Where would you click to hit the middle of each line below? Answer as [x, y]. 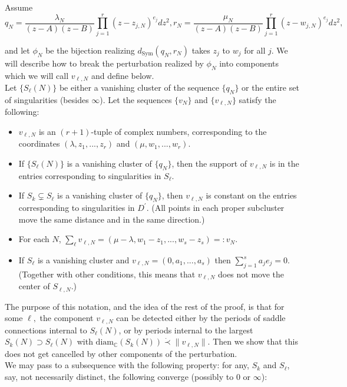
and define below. [123, 75]
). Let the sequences [136, 99]
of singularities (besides [47, 99]
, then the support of [209, 163]
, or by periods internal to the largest [186, 330]
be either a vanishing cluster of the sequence [139, 87]
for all [255, 50]
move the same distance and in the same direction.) [112, 219]
